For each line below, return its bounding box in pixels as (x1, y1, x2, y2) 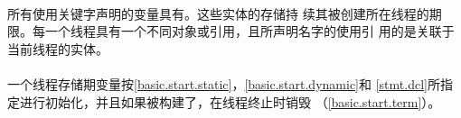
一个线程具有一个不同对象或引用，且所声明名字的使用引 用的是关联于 (44, 22, 455, 41)
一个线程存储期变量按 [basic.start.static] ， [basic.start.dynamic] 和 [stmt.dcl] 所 (7, 74, 440, 93)
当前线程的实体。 (7, 39, 108, 58)
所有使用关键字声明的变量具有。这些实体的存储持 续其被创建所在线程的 (7, 4, 429, 23)
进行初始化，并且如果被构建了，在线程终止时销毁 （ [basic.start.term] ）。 (19, 92, 441, 111)
